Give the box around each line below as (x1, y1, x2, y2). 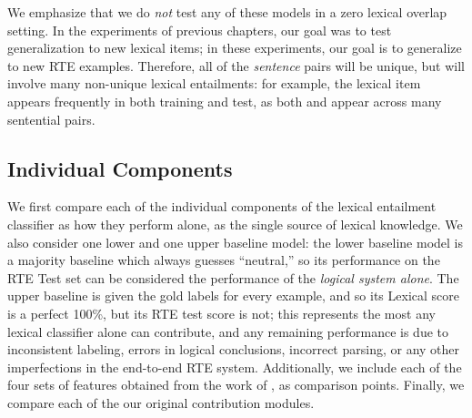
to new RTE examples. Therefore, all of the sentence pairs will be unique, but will (7, 56, 465, 75)
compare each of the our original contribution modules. (7, 393, 315, 412)
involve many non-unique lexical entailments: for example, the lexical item (7, 74, 421, 93)
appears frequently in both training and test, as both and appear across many (7, 91, 442, 110)
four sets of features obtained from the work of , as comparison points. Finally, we (7, 375, 465, 394)
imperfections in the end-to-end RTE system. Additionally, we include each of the (7, 357, 462, 376)
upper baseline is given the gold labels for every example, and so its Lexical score (7, 286, 459, 305)
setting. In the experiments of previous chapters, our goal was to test (7, 20, 392, 39)
